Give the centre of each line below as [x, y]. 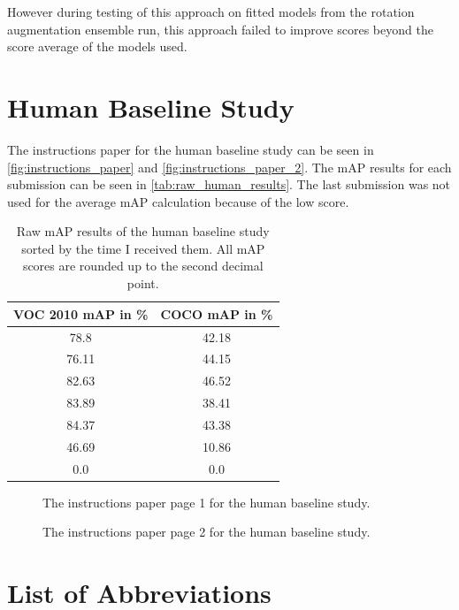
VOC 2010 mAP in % [81, 313]
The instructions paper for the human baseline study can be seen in [191, 149]
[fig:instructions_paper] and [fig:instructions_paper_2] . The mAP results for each [229, 167]
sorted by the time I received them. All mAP [143, 248]
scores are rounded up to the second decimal [143, 266]
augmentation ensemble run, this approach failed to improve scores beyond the [220, 29]
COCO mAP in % [217, 313]
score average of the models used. [97, 46]
